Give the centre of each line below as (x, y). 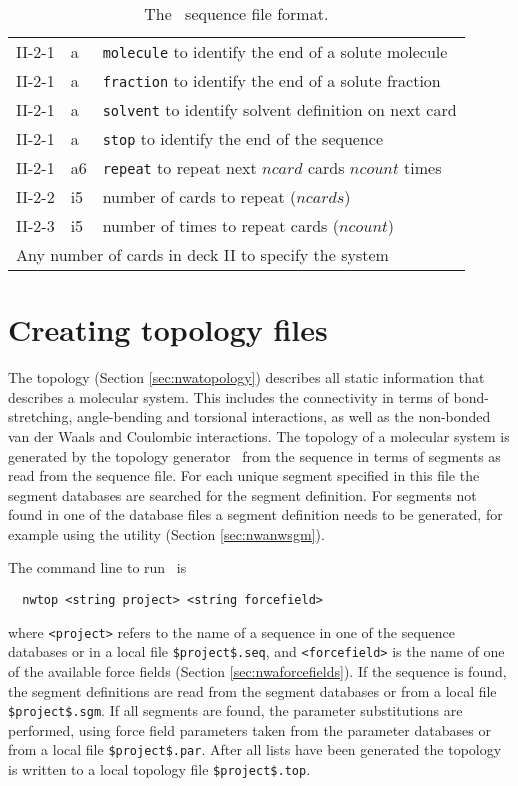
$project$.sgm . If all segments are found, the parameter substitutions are (235, 710)
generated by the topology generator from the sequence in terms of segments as (254, 455)
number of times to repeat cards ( (220, 225)
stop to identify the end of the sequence (243, 138)
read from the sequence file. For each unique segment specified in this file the (244, 475)
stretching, (40, 416)
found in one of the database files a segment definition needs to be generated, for (255, 514)
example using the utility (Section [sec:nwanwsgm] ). (166, 533)
